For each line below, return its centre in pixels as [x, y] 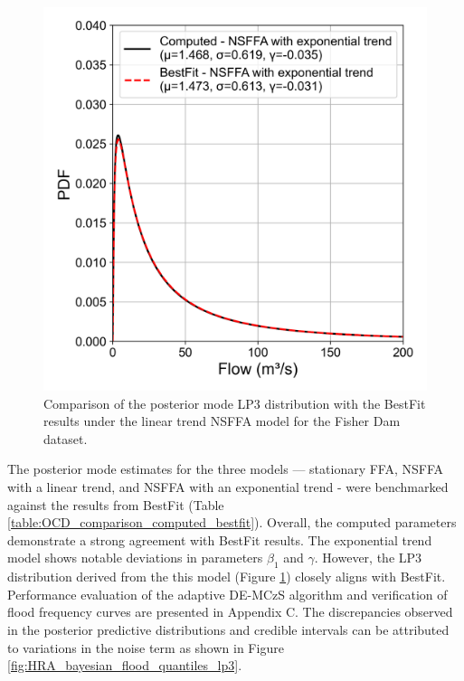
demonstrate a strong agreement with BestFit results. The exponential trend [220, 539]
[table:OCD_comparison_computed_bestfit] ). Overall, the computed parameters [232, 522]
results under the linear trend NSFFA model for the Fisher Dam [222, 421]
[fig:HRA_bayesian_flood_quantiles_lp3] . [125, 665]
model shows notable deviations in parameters [135, 558]
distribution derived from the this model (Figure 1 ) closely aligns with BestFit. [227, 577]
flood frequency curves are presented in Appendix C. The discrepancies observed [230, 612]
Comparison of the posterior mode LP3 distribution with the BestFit [235, 403]
